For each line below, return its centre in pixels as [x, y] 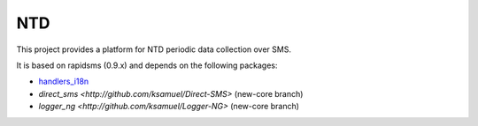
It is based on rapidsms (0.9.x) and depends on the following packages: [147, 65]
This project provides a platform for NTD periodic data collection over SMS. [154, 49]
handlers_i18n [64, 82]
